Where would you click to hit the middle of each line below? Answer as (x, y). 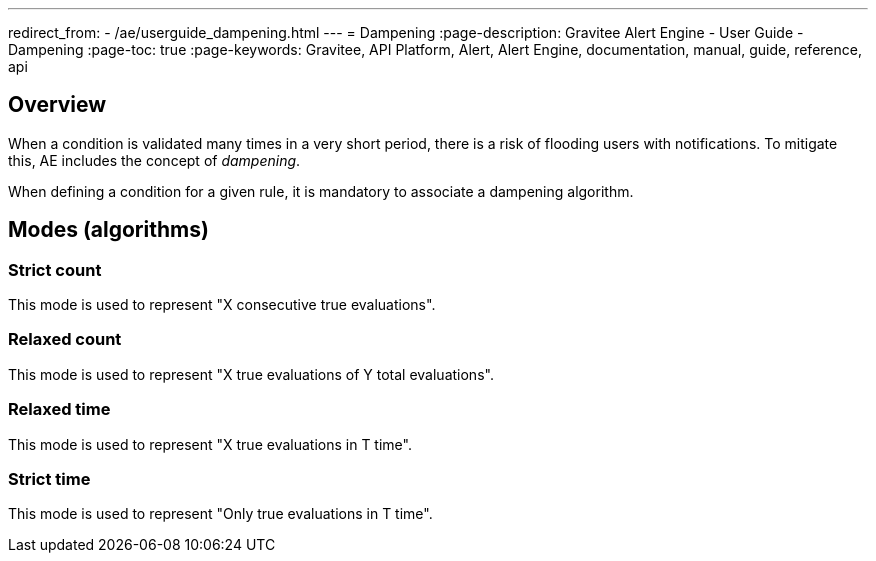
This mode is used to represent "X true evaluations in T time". (210, 444)
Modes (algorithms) (108, 230)
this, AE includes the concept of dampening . (154, 160)
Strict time (49, 478)
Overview (57, 105)
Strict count (55, 269)
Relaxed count (65, 339)
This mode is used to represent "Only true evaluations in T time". (220, 514)
